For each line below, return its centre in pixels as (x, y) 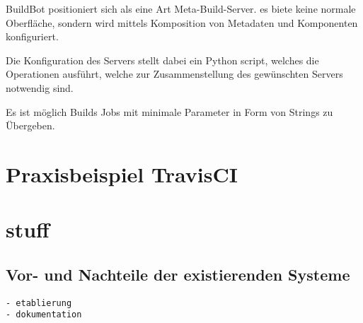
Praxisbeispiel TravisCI (122, 174)
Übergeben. (30, 125)
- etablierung (39, 303)
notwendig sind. (40, 87)
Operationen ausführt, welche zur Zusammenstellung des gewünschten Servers (174, 74)
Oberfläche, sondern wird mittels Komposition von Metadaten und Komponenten (182, 22)
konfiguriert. (32, 36)
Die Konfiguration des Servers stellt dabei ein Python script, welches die (162, 60)
